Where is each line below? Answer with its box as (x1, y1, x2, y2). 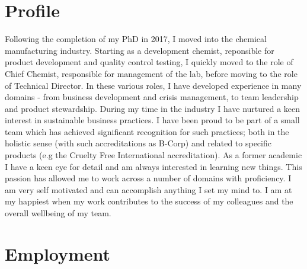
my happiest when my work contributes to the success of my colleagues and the (5, 195, 293, 207)
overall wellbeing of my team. (5, 207, 111, 219)
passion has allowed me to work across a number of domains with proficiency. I (5, 172, 292, 184)
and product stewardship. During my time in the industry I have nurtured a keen (5, 102, 300, 114)
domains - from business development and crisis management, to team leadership (5, 91, 299, 103)
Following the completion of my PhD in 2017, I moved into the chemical (5, 33, 267, 45)
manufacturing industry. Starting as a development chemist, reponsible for (5, 44, 274, 56)
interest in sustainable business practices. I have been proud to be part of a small (5, 114, 300, 126)
